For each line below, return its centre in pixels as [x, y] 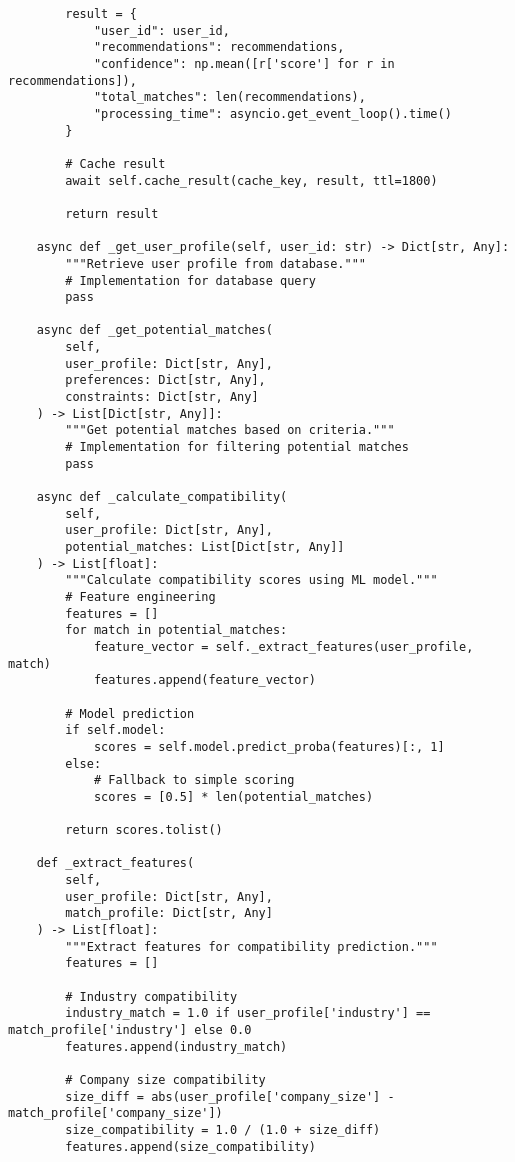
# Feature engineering [140, 596]
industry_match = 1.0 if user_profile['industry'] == [248, 1013]
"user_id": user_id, [161, 30]
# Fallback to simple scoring [194, 780]
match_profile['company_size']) [115, 1113]
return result [112, 213]
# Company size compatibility [165, 1080]
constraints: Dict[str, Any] [162, 397]
